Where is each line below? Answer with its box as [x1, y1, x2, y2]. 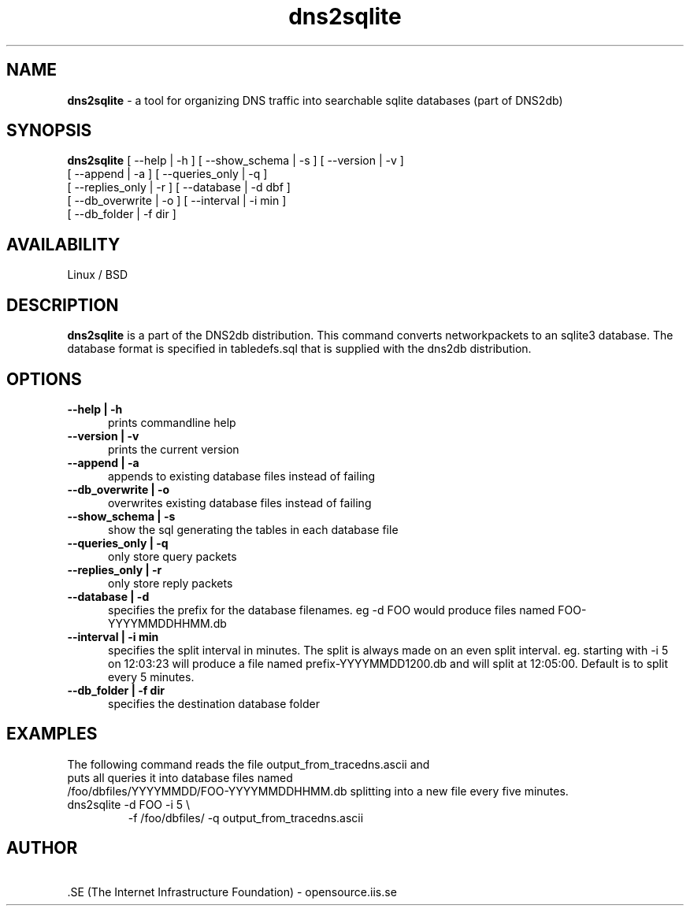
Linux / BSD [67, 268, 128, 282]
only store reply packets [108, 576, 233, 590]
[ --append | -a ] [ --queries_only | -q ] [67, 167, 268, 181]
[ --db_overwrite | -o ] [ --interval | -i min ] [67, 194, 287, 208]
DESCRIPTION [6, 295, 119, 315]
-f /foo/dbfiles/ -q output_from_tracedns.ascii [128, 810, 364, 825]
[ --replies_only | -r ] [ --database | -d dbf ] [67, 180, 291, 195]
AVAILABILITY [6, 234, 121, 254]
